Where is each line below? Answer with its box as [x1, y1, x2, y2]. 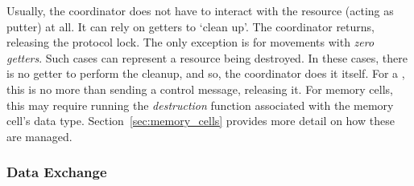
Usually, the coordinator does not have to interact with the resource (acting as [6, 2, 394, 18]
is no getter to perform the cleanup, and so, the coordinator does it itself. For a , [6, 65, 405, 82]
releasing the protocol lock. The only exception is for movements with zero [6, 34, 375, 51]
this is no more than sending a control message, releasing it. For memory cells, [6, 80, 393, 97]
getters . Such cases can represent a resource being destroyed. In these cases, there [6, 49, 408, 66]
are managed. [6, 127, 72, 144]
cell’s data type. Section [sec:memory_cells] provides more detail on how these [6, 112, 395, 129]
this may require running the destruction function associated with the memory [6, 96, 394, 113]
